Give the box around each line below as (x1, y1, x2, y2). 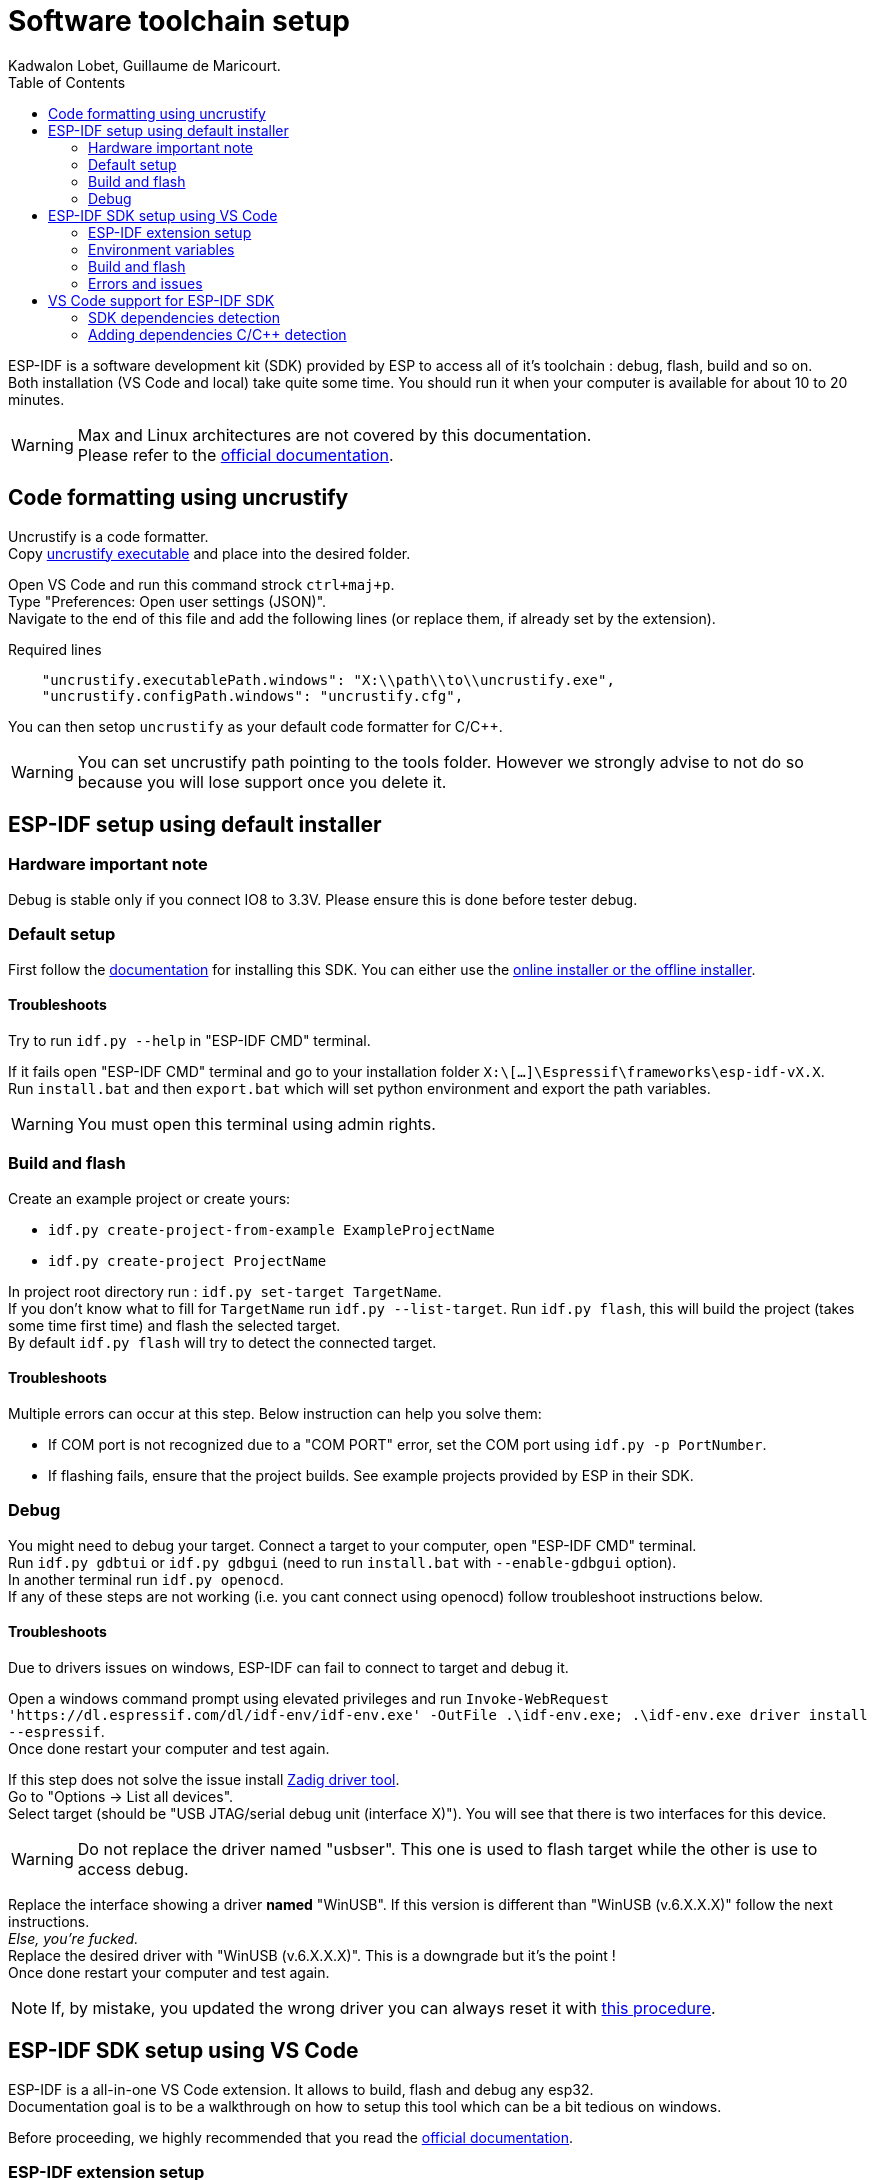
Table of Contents (8, 73, 126, 91)
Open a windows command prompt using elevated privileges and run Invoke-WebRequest (8, 1689, 610, 1707)
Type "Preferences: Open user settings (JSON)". (8, 592, 327, 610)
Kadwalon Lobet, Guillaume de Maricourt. (8, 56, 281, 74)
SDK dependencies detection (88, 308, 281, 326)
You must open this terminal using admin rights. (77, 1113, 436, 1134)
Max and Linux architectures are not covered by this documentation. (77, 424, 592, 445)
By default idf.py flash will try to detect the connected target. (8, 1333, 437, 1351)
